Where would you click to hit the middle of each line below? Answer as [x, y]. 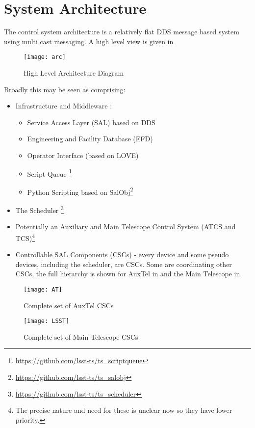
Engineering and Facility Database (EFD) [90, 139]
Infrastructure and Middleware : [64, 106]
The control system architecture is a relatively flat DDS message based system [122, 32]
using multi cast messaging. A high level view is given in [89, 41]
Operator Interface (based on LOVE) [83, 155]
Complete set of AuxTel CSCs [69, 305]
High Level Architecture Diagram [74, 72]
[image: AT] [43, 289]
